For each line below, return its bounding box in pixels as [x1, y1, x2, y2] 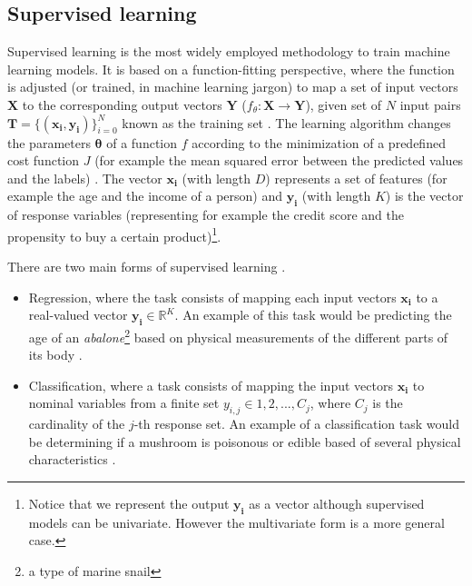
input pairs [399, 94, 461, 114]
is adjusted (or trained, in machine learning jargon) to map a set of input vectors [7, 77, 458, 96]
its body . [28, 345, 83, 364]
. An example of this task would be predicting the [174, 305, 452, 324]
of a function [106, 133, 178, 152]
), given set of [305, 94, 382, 114]
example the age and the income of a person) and [7, 186, 283, 205]
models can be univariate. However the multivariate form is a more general [28, 512, 445, 531]
